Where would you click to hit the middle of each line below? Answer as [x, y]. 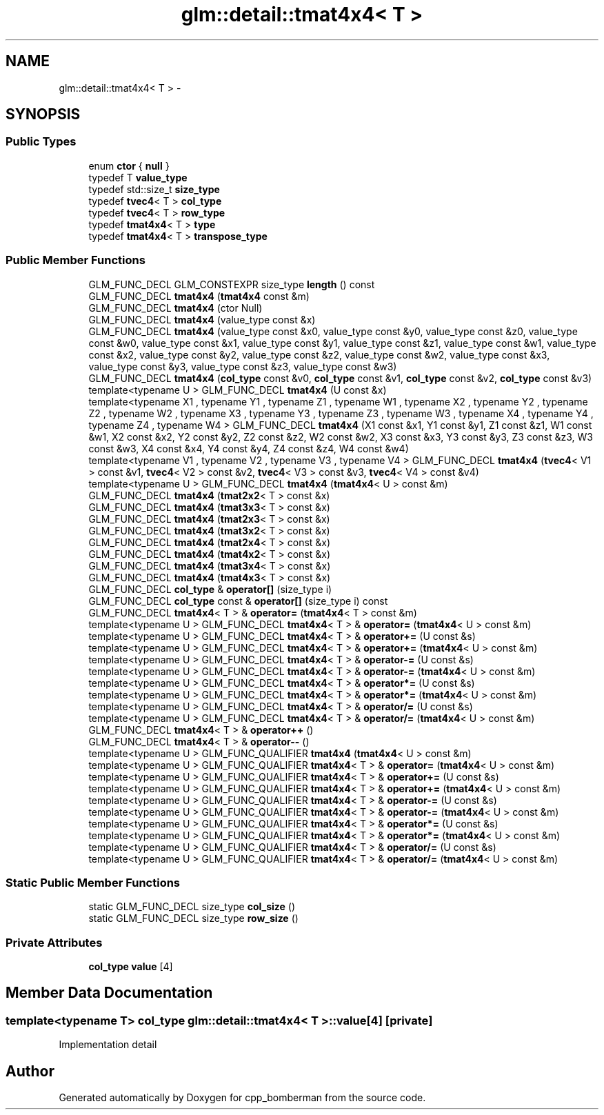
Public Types [41, 142]
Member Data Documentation [109, 993]
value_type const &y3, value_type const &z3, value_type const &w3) [243, 366]
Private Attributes [54, 942]
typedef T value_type [138, 177]
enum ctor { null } [129, 165]
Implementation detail [108, 1045]
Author [30, 1071]
